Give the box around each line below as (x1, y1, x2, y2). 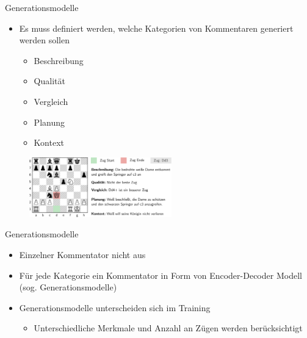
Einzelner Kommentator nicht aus (19, 248, 146, 261)
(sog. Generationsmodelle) (19, 281, 117, 293)
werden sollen (19, 34, 70, 46)
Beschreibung (34, 54, 84, 67)
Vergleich (34, 95, 68, 107)
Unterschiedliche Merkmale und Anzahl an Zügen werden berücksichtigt (34, 322, 303, 334)
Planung (34, 115, 65, 128)
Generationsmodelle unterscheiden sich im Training (19, 301, 211, 314)
